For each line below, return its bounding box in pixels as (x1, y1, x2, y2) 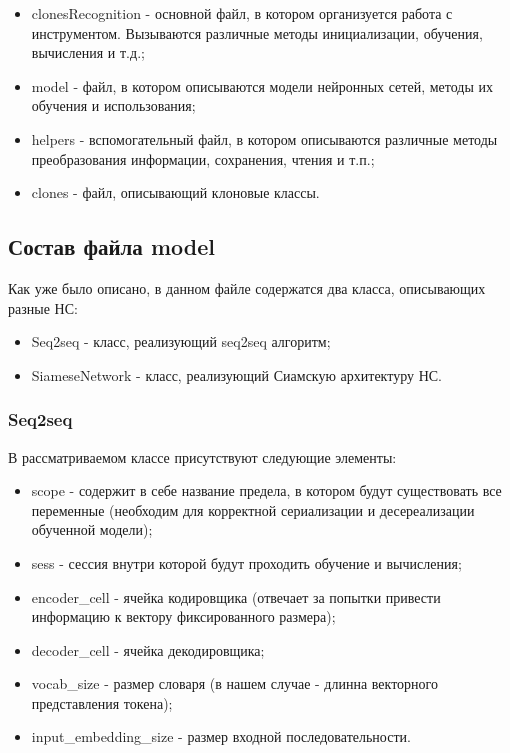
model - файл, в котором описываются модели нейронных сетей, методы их (31, 75, 493, 96)
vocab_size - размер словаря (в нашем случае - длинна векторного (31, 673, 438, 694)
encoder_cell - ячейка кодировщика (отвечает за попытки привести (31, 586, 441, 607)
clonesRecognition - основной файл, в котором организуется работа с (31, 3, 453, 23)
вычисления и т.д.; (31, 42, 145, 63)
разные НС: (8, 297, 78, 318)
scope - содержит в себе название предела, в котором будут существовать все (31, 480, 502, 501)
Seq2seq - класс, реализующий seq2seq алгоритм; (31, 331, 331, 352)
